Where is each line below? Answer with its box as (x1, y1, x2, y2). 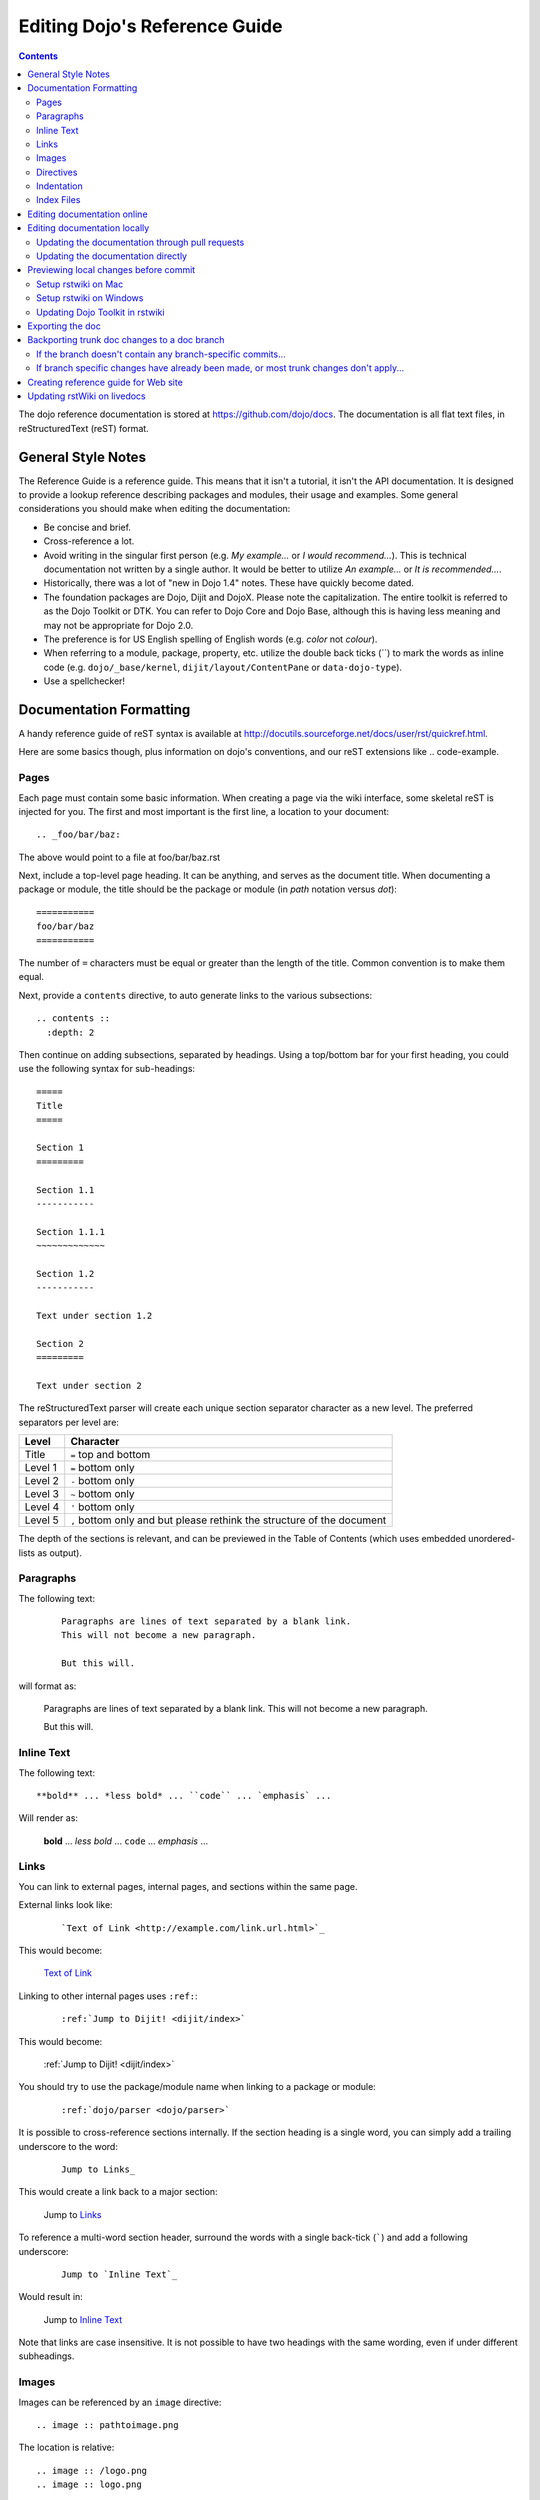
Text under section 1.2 (36, 1310, 153, 1322)
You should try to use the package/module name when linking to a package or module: (18, 2081, 377, 2093)
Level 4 (24, 1500, 60, 1514)
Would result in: (18, 2291, 84, 2303)
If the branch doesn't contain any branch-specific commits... (36, 348, 286, 360)
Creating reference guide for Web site (27, 376, 184, 388)
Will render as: (18, 1812, 79, 1824)
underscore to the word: (18, 2140, 119, 2152)
